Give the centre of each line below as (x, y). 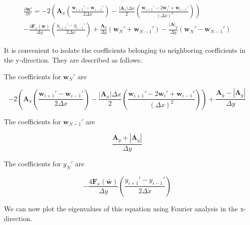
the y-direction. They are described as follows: (73, 59)
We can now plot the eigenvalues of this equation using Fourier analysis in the (121, 208)
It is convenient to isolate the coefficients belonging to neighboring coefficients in (125, 50)
